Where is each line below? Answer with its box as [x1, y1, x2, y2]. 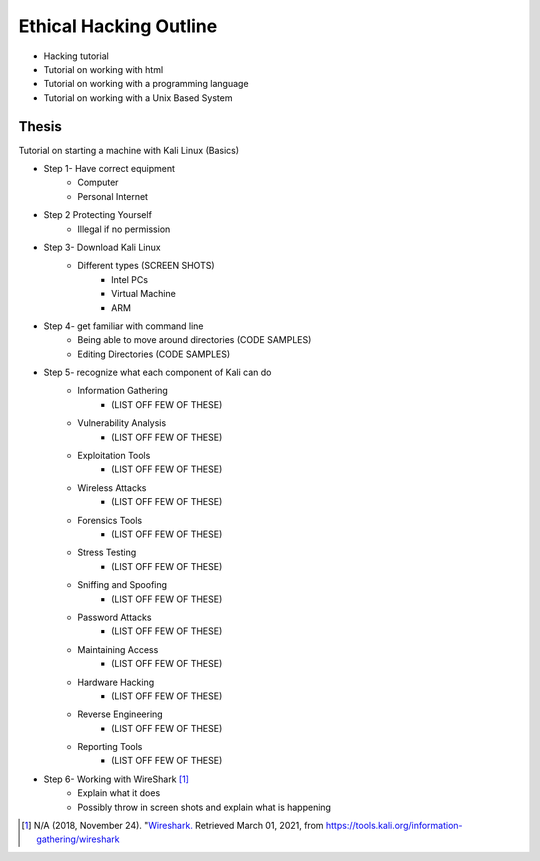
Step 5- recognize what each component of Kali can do [43, 366, 272, 379]
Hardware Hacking [77, 676, 155, 688]
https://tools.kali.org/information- [325, 820, 464, 832]
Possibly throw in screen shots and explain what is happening [77, 801, 332, 813]
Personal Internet [77, 190, 149, 202]
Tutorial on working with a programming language [43, 78, 249, 90]
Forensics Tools [77, 514, 143, 526]
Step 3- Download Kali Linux [43, 241, 161, 253]
